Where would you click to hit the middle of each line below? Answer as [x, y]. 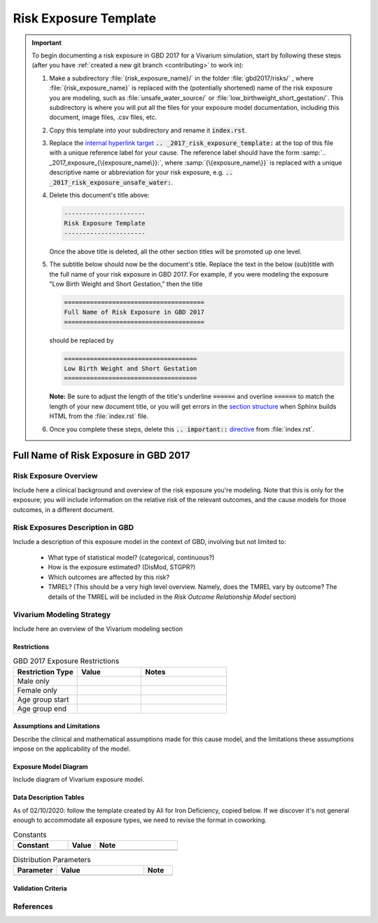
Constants [30, 835]
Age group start [43, 699]
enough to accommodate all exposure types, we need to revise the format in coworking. [140, 820]
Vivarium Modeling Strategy [62, 615]
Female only [37, 690]
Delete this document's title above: [99, 195]
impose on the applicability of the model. [72, 749]
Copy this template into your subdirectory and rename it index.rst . [148, 130]
